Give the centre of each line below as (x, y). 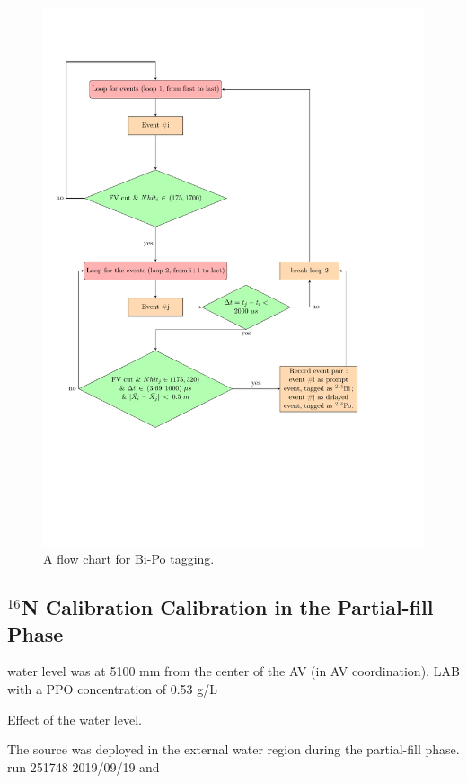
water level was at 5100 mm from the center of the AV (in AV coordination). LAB (233, 671)
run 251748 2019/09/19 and (84, 766)
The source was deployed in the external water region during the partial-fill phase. (233, 749)
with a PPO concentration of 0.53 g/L (112, 689)
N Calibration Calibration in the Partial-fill (227, 607)
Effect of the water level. (75, 719)
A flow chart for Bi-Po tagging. (129, 559)
